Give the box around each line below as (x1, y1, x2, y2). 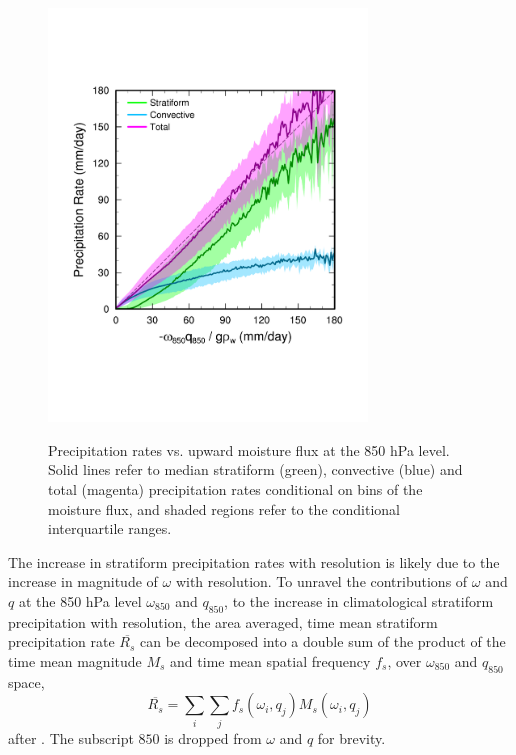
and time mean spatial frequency (170, 650, 371, 671)
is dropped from (164, 727, 262, 748)
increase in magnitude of (8, 571, 158, 592)
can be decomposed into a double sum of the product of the (140, 631, 506, 652)
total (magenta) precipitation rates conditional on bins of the (48, 479, 423, 500)
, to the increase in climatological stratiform (224, 590, 494, 611)
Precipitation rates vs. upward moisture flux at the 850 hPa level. (48, 439, 450, 460)
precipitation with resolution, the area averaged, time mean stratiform (8, 611, 438, 632)
